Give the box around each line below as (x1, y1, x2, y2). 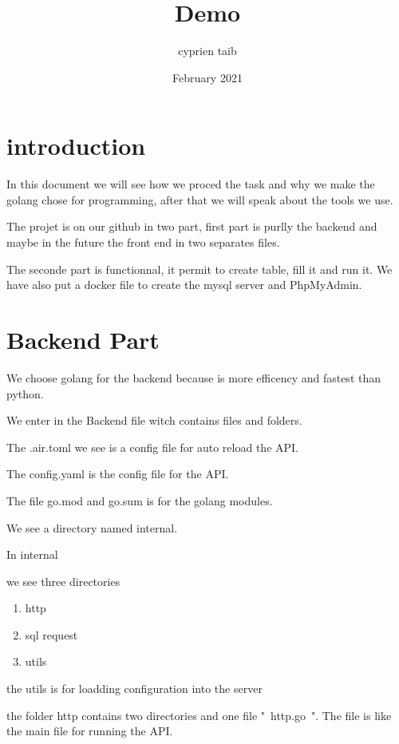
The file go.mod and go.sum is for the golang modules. (6, 492, 273, 509)
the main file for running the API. (6, 722, 173, 739)
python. (6, 385, 44, 402)
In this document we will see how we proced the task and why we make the (6, 176, 375, 192)
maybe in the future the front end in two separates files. (6, 234, 280, 251)
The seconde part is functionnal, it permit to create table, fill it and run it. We (6, 260, 393, 277)
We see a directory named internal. (6, 519, 178, 536)
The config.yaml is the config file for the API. (6, 465, 229, 482)
